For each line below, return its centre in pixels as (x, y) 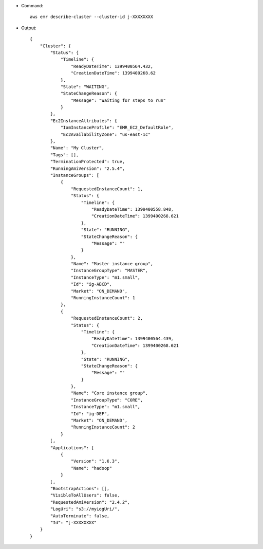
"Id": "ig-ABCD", (91, 284)
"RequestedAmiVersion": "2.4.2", (90, 502)
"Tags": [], (65, 155)
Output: (29, 28)
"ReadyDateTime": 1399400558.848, (132, 209)
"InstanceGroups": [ (75, 175)
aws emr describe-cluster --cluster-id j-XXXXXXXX (92, 17)
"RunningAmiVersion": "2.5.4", (88, 168)
